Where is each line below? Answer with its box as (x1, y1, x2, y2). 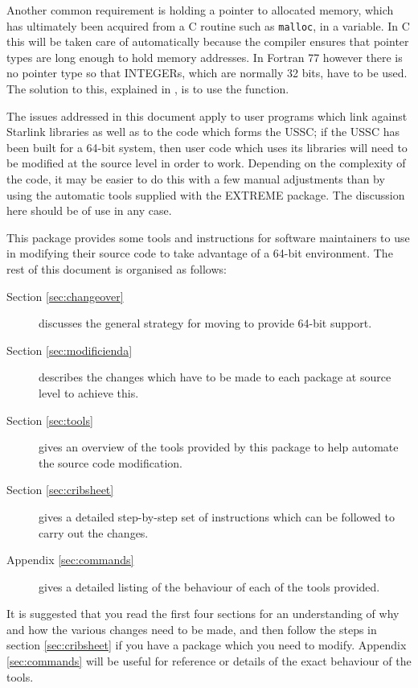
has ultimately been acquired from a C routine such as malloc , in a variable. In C (6, 17, 410, 34)
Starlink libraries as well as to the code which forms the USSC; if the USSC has (6, 123, 400, 140)
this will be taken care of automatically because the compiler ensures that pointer (6, 33, 409, 50)
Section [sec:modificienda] (6, 341, 133, 358)
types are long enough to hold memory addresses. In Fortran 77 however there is (6, 48, 403, 65)
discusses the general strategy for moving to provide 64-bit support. (39, 315, 372, 332)
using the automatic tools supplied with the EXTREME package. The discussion (6, 186, 405, 203)
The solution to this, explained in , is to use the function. (6, 80, 289, 97)
